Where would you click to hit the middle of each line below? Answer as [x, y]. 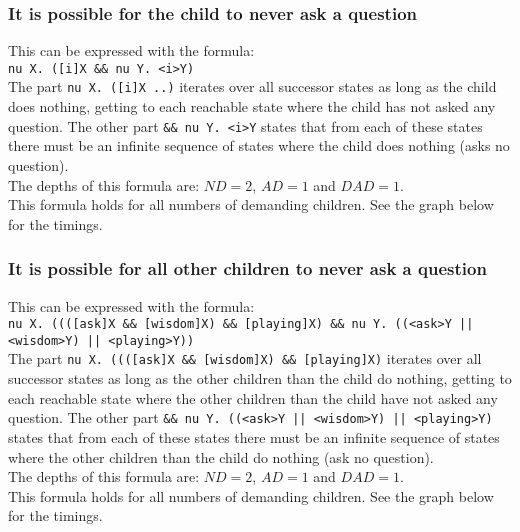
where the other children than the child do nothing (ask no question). [221, 456]
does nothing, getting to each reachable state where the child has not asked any [252, 106]
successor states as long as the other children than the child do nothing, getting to [260, 378]
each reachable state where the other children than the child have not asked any [253, 397]
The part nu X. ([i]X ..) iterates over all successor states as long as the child [252, 86]
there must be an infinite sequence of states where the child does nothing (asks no [259, 145]
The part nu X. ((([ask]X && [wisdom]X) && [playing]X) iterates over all [245, 358]
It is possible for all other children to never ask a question [247, 268]
